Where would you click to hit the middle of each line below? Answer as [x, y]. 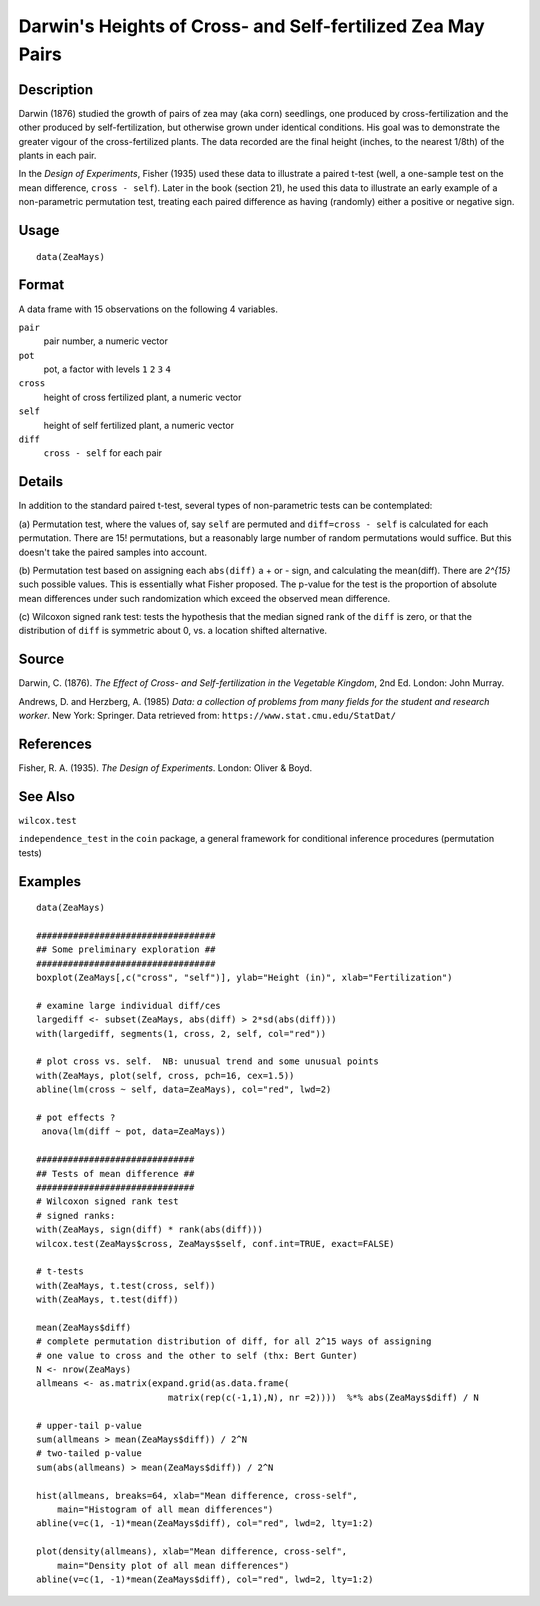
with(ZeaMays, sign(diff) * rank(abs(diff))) [150, 1229]
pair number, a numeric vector [106, 341]
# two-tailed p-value [89, 1453]
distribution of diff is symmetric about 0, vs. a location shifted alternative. [173, 631]
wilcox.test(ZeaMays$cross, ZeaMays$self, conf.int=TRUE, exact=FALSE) [215, 1243]
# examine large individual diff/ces [129, 1005]
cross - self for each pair [103, 453]
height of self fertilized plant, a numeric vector [139, 425]
